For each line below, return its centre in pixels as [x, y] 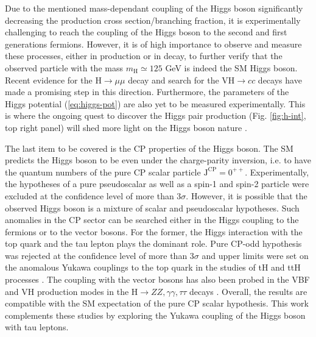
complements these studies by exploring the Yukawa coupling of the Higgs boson [155, 315]
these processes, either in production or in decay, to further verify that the [144, 56]
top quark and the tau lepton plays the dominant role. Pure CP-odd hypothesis [153, 243]
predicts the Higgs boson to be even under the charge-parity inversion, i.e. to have [158, 160]
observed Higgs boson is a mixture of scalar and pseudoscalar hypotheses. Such [152, 208]
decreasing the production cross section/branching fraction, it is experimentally [153, 20]
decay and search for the [174, 80]
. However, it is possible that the [247, 195]
